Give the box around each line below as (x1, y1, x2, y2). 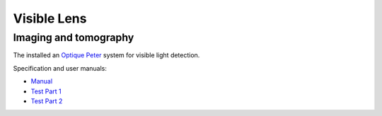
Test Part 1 (30, 87, 62, 95)
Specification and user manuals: (13, 64, 108, 72)
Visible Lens (13, 11, 87, 26)
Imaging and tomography (13, 31, 134, 44)
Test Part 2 (30, 96, 63, 105)
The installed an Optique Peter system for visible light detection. (13, 51, 200, 59)
